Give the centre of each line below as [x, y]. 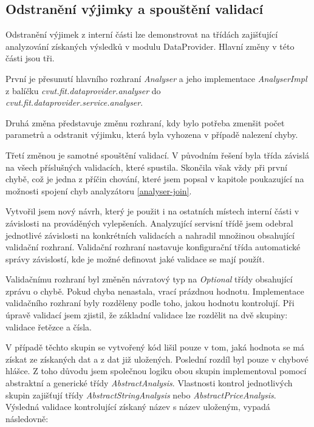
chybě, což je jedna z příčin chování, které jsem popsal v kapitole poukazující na [155, 179]
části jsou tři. [30, 58]
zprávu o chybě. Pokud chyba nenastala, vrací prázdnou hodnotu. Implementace [155, 291]
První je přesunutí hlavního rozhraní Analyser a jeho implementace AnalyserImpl [156, 78]
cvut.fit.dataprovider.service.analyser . [74, 102]
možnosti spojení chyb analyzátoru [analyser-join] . [99, 190]
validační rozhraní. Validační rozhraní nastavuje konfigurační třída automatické [153, 247]
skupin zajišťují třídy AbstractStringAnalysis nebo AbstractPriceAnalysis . [141, 395]
